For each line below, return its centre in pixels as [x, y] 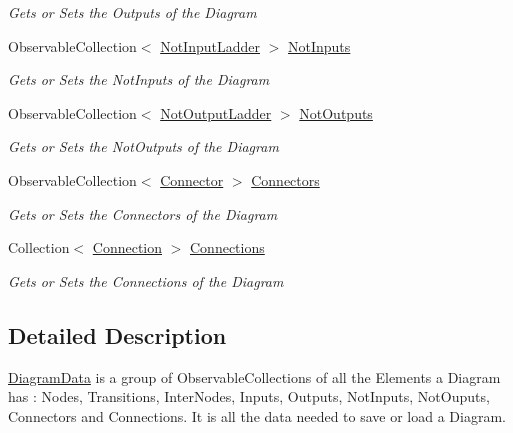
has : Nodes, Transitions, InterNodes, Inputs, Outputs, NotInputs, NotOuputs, [249, 396]
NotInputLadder [210, 45]
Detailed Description [117, 334]
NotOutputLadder [216, 112]
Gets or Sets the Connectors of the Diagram [143, 213]
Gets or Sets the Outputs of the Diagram [132, 12]
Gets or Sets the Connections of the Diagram [146, 280]
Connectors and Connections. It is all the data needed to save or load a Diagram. [257, 415]
